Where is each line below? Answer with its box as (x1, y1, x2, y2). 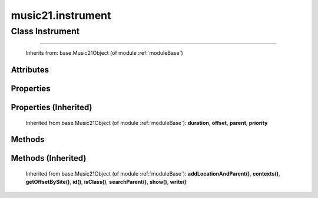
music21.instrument (11, 9, 111, 22)
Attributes (11, 65, 49, 75)
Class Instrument (11, 26, 79, 37)
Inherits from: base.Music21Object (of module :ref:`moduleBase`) (25, 49, 184, 57)
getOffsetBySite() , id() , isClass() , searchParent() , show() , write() (25, 179, 187, 186)
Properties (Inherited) (11, 103, 92, 113)
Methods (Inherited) (11, 153, 87, 163)
